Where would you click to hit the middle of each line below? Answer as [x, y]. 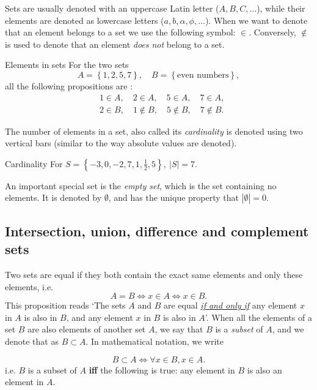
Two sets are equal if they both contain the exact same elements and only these [154, 274]
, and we [288, 329]
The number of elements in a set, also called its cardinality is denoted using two [154, 131]
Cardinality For [34, 163]
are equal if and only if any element [231, 305]
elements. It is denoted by [53, 197]
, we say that [179, 329]
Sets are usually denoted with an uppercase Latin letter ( [112, 8]
